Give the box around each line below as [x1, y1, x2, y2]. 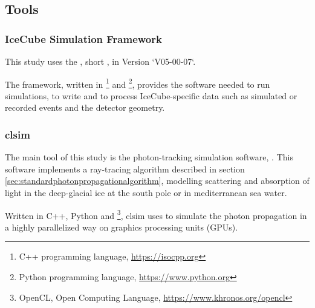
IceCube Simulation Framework [5, 31, 162, 46]
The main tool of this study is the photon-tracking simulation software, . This [5, 151, 293, 163]
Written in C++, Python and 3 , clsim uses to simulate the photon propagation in [5, 207, 307, 221]
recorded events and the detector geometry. [5, 101, 165, 114]
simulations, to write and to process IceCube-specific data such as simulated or [5, 89, 297, 102]
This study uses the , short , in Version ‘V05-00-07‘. [5, 55, 196, 67]
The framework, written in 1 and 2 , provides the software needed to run [5, 76, 270, 90]
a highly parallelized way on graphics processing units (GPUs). [5, 220, 238, 233]
